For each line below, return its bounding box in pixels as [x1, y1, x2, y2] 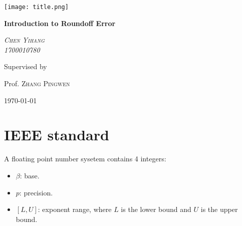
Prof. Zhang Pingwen [4, 78, 70, 89]
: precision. [19, 187, 53, 197]
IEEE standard [4, 124, 109, 145]
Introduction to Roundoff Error [4, 18, 116, 28]
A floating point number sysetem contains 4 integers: [4, 153, 166, 164]
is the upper [200, 204, 238, 214]
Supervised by [4, 61, 47, 72]
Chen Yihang [4, 35, 45, 45]
